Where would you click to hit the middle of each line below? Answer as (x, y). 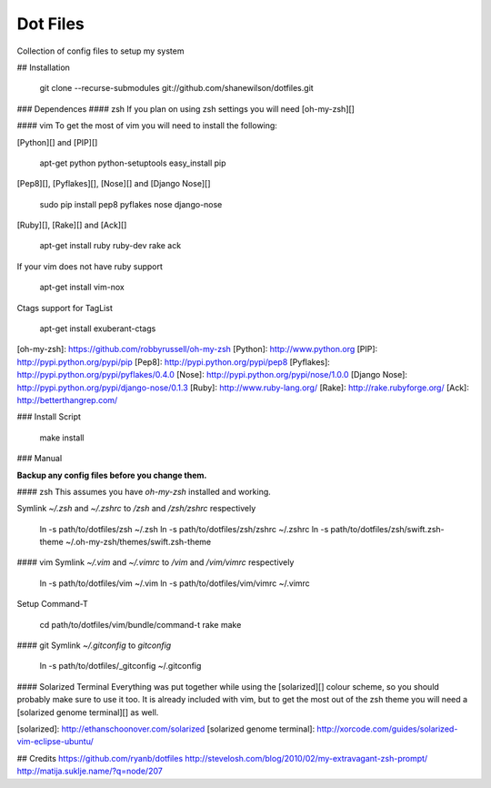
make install (62, 438)
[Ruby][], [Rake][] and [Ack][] (72, 225)
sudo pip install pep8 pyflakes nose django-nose (131, 204)
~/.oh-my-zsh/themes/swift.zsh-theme (138, 542)
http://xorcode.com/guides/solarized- (387, 729)
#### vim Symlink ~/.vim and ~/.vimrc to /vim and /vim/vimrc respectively (155, 562)
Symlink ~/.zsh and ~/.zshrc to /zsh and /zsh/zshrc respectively (136, 509)
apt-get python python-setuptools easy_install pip (133, 163)
